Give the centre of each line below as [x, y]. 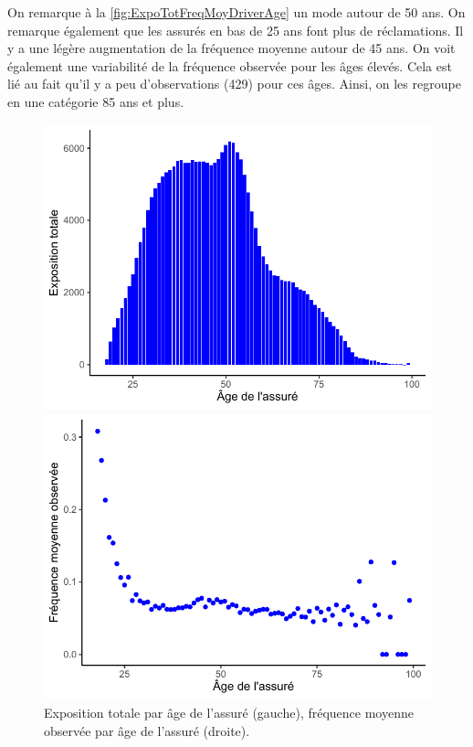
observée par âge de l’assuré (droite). [147, 730]
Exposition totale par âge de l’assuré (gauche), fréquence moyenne [229, 712]
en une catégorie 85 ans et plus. [96, 101]
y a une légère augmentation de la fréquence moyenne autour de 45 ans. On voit [231, 48]
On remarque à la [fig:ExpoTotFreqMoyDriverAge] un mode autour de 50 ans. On [236, 12]
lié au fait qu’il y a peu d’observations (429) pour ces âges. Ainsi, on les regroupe [234, 84]
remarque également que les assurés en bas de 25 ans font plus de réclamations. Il [236, 30]
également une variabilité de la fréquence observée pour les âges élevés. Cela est [230, 65]
